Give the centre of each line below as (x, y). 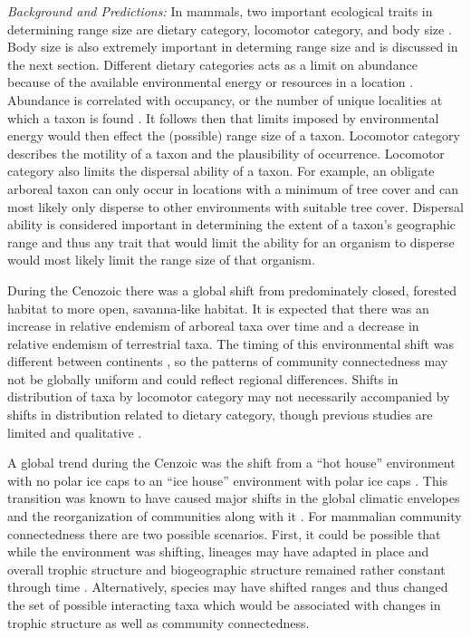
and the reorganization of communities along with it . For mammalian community (235, 516)
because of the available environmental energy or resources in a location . (211, 82)
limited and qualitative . (75, 432)
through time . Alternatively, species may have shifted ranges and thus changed (228, 587)
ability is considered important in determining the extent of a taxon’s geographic (232, 224)
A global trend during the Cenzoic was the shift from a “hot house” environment (231, 463)
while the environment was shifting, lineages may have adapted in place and (218, 551)
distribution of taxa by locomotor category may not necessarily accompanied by (229, 396)
